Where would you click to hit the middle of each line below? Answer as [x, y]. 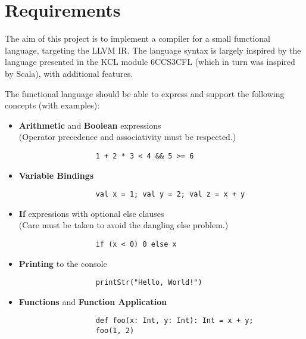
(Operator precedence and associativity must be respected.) [127, 137]
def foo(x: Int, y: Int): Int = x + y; [174, 321]
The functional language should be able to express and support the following [145, 93]
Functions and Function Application [93, 301]
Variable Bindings [56, 175]
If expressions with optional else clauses [91, 213]
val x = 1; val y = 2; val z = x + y [170, 195]
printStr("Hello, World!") [149, 283]
